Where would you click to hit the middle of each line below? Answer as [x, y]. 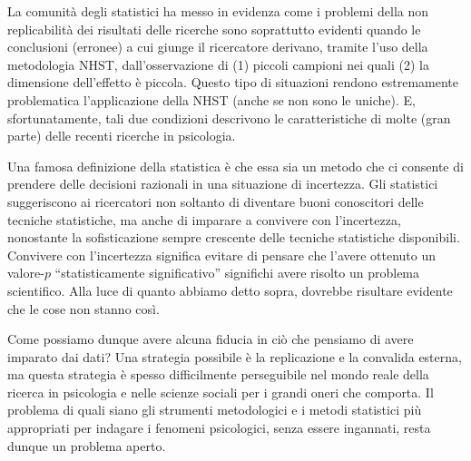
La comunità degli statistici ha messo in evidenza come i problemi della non [218, 11]
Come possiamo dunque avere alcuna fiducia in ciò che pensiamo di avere [211, 339]
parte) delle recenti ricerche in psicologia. [122, 136]
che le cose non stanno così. [83, 308]
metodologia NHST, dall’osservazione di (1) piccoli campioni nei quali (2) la [218, 64]
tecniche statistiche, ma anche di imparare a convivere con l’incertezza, [204, 219]
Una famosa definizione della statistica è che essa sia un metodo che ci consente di [235, 166]
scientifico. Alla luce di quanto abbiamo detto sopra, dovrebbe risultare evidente [230, 290]
